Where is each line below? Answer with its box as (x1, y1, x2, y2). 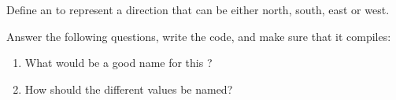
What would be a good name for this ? (24, 54, 213, 71)
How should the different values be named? (24, 80, 233, 97)
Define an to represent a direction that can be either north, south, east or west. (6, 2, 390, 17)
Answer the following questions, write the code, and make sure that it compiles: (6, 28, 391, 44)
